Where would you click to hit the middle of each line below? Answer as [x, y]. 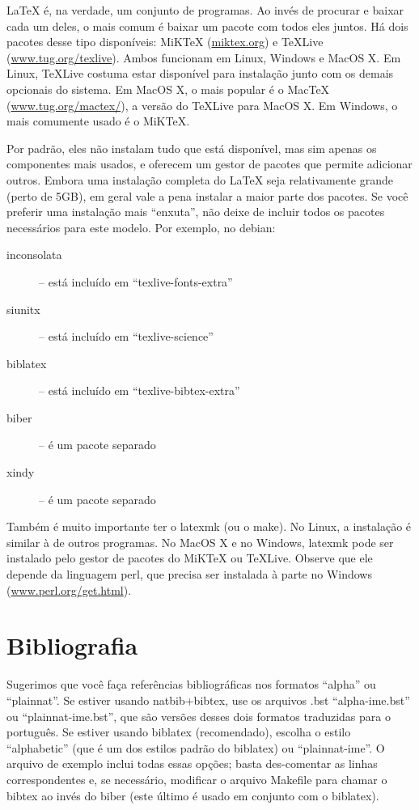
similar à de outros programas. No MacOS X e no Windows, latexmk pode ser [200, 542]
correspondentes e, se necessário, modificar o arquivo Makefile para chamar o [197, 779]
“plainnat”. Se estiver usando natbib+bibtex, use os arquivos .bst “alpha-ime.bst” [208, 700]
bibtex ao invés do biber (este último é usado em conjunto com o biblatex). [193, 795]
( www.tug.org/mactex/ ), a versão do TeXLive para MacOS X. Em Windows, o [202, 105]
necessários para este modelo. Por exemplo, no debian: [141, 227]
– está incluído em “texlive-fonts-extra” [136, 281]
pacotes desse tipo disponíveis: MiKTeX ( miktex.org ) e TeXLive [165, 42]
